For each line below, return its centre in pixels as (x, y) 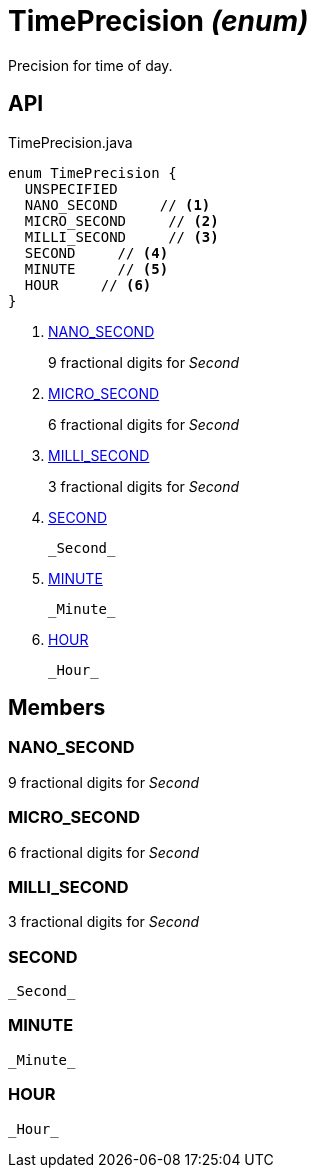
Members (57, 708)
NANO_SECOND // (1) (117, 204)
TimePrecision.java (70, 142)
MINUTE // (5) (96, 268)
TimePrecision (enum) (158, 21)
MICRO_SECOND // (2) (121, 220)
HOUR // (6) (88, 284)
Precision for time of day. (90, 65)
